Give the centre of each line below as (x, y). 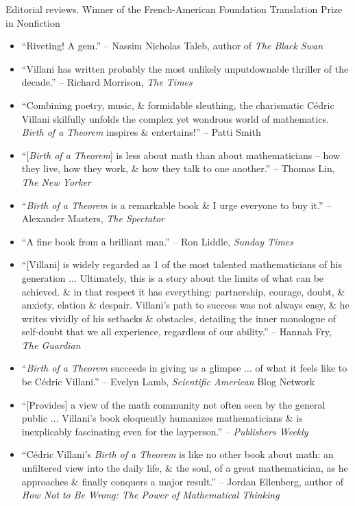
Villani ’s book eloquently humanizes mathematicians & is (182, 418)
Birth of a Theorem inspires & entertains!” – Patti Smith (141, 132)
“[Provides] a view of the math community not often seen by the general (173, 404)
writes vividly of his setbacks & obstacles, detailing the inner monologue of (179, 318)
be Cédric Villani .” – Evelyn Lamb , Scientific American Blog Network (168, 382)
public (35, 418)
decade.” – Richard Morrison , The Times (107, 82)
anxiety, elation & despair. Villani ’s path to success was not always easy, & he (185, 305)
